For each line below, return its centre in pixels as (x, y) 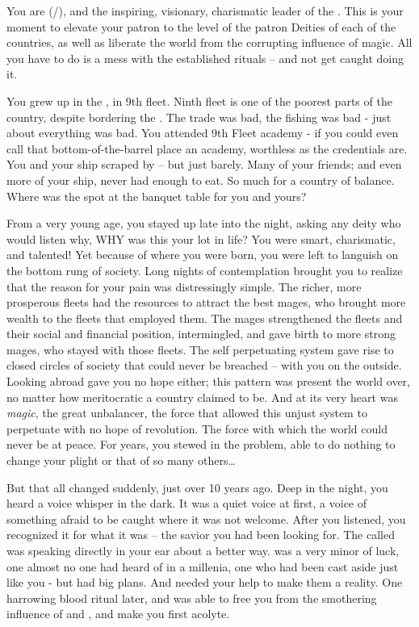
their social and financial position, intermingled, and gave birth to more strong (201, 334)
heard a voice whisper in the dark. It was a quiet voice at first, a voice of (187, 503)
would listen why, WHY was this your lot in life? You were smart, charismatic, (201, 238)
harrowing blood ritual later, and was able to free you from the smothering (192, 598)
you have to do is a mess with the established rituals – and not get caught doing (205, 58)
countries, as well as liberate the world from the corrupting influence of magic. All (209, 42)
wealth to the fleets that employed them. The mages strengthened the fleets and (205, 318)
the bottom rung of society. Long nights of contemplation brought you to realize (205, 270)
